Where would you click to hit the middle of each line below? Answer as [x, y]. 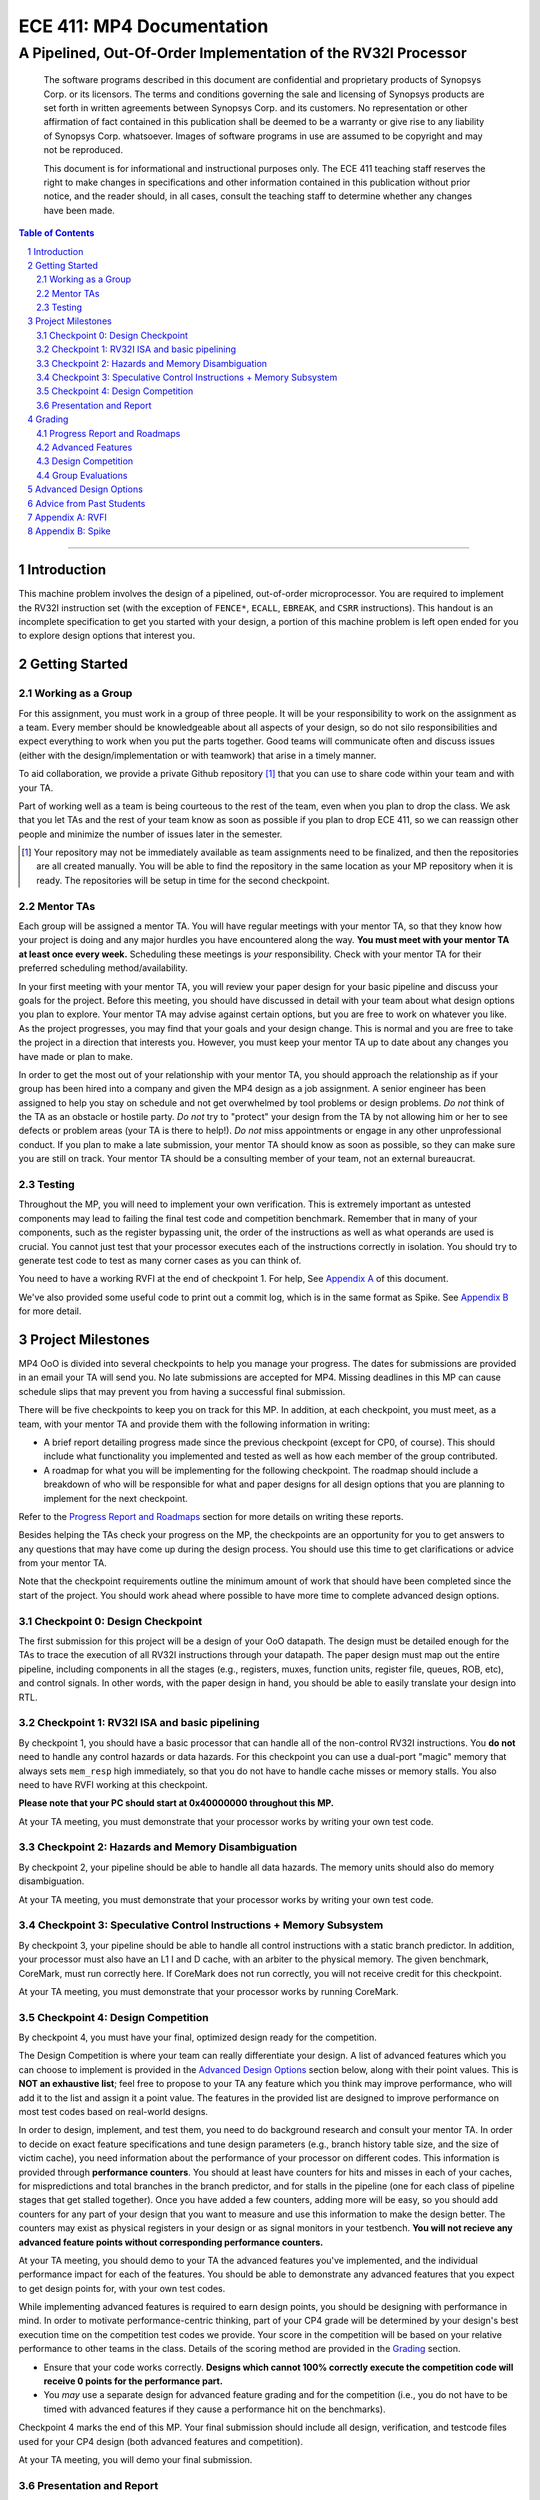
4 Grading [48, 419]
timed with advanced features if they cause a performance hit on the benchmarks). [214, 2409]
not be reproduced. [83, 150]
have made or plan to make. [76, 1056]
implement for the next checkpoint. [116, 1498]
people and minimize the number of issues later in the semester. [150, 834]
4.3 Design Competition [85, 461]
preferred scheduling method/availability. [103, 968]
